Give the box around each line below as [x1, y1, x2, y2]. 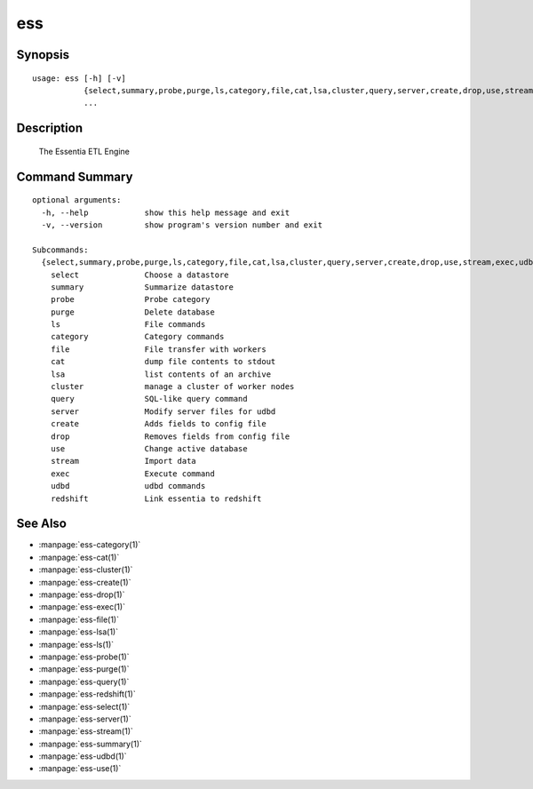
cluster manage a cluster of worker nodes [50, 382, 295, 392]
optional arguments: [32, 195, 122, 205]
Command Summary [16, 169, 133, 184]
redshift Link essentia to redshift [50, 493, 262, 504]
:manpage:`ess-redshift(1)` [38, 689, 137, 699]
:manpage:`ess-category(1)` [38, 539, 141, 550]
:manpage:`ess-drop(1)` [38, 589, 125, 600]
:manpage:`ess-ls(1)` [38, 639, 115, 650]
